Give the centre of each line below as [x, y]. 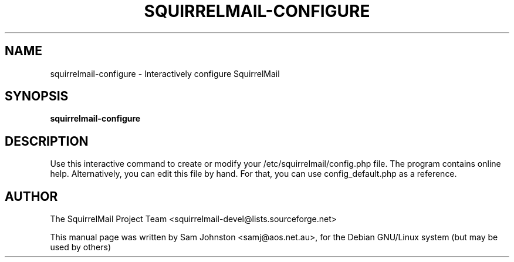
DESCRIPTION [47, 141]
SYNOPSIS [37, 96]
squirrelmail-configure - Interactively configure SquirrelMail [165, 73]
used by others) [81, 247]
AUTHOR [31, 196]
